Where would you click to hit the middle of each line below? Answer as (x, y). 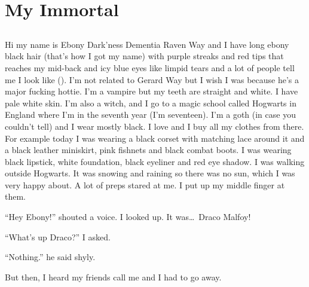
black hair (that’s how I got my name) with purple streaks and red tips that (144, 56)
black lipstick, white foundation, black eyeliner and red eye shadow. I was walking (155, 161)
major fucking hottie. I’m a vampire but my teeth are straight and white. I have (152, 91)
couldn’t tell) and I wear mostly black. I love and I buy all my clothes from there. (154, 126)
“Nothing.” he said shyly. (50, 257)
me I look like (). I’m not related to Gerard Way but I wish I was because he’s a (152, 79)
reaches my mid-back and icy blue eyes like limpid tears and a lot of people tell (150, 67)
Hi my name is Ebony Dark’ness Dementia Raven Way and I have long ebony (147, 44)
